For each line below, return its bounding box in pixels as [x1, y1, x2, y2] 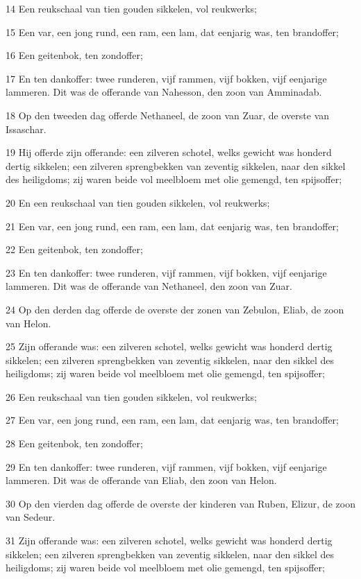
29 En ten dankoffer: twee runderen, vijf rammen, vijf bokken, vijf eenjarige [6, 459, 327, 474]
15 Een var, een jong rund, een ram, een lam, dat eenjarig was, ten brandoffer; [6, 24, 339, 39]
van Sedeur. [6, 510, 56, 524]
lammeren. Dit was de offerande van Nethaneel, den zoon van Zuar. [6, 279, 292, 293]
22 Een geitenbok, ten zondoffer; [6, 242, 143, 257]
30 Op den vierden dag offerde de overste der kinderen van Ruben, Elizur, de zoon [6, 496, 355, 510]
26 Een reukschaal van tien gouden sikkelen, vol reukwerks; [6, 389, 257, 404]
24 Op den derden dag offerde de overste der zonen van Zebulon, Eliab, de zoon [6, 302, 344, 316]
